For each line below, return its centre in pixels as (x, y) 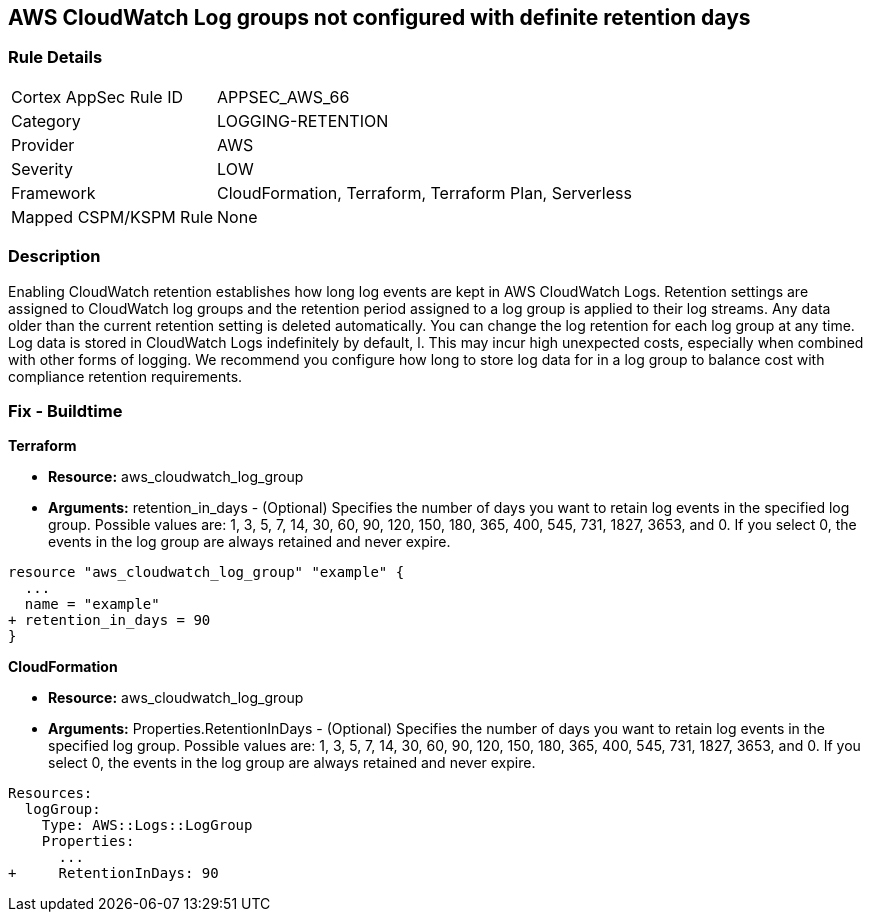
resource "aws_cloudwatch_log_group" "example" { (206, 572)
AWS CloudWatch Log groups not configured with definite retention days (379, 17)
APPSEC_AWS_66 (283, 96)
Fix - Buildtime (65, 410)
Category (46, 120)
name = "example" (92, 604)
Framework (53, 192)
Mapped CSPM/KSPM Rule (112, 216)
